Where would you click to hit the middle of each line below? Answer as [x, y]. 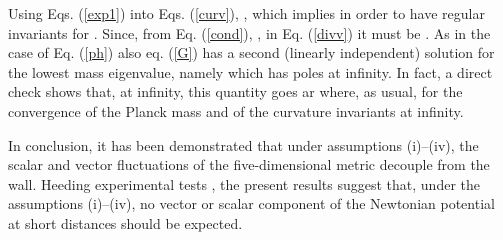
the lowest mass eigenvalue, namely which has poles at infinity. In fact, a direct [250, 71]
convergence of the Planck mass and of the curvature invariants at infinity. [236, 110]
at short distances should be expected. [125, 222]
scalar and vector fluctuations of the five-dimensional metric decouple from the [249, 164]
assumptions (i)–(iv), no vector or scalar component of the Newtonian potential [251, 203]
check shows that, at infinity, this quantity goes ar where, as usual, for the [235, 91]
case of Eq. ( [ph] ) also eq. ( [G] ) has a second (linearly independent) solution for [251, 52]
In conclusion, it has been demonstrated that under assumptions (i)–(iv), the [243, 144]
